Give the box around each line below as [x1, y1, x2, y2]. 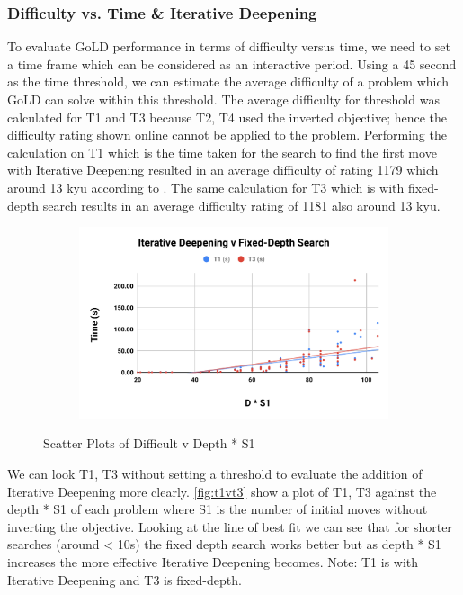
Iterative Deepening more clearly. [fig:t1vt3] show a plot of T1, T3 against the [7, 482, 437, 500]
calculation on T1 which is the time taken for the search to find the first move [7, 142, 437, 161]
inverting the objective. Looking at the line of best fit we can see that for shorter [7, 517, 452, 536]
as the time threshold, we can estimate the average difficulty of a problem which [7, 72, 450, 91]
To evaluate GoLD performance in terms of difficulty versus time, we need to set [7, 37, 450, 56]
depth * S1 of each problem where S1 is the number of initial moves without [7, 500, 428, 518]
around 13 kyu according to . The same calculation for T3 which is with [7, 177, 405, 196]
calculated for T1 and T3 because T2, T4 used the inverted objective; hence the [7, 107, 448, 126]
